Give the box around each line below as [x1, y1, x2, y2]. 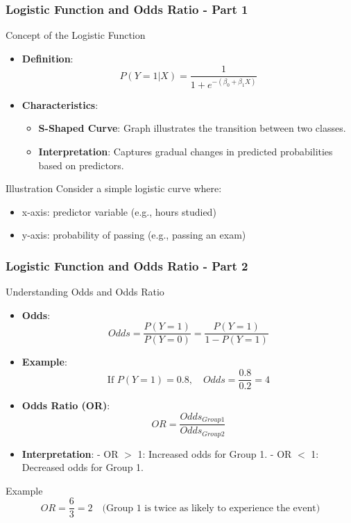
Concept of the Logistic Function [6, 28, 146, 42]
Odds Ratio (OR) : [22, 398, 110, 413]
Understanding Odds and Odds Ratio [6, 284, 164, 299]
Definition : [22, 51, 74, 65]
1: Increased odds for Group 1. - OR [137, 446, 292, 461]
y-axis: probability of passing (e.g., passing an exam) [22, 228, 246, 242]
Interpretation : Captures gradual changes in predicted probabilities [38, 144, 333, 158]
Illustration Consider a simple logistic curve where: [6, 181, 222, 196]
